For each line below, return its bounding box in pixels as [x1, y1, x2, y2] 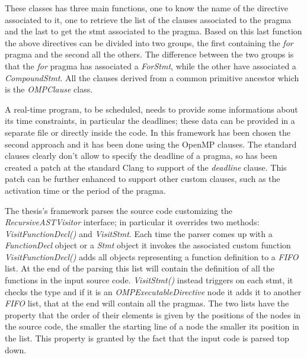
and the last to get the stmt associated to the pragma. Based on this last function [5, 25, 302, 37]
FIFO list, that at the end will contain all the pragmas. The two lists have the [5, 297, 289, 309]
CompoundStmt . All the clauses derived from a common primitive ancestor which [5, 71, 299, 84]
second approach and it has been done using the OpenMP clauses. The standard [5, 138, 297, 150]
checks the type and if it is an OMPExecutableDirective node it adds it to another [5, 285, 302, 298]
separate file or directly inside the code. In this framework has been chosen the [5, 126, 290, 138]
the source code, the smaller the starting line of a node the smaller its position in [5, 320, 299, 333]
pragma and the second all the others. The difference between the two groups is [5, 48, 294, 60]
